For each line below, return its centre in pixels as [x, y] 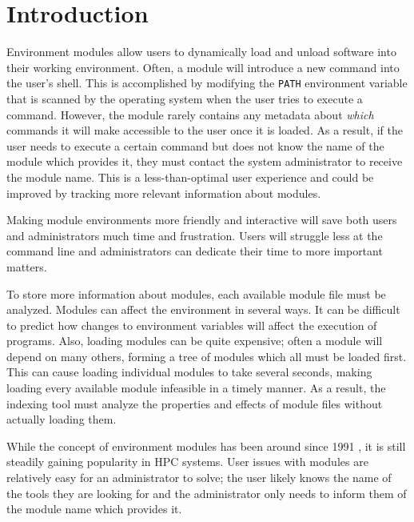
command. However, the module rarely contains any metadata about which [190, 114]
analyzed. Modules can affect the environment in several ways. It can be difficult [203, 309]
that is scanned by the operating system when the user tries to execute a [185, 98]
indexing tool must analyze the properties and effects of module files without [195, 403]
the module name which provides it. [94, 509]
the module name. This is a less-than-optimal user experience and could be [190, 177]
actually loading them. [62, 419]
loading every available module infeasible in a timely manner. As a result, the [196, 388]
